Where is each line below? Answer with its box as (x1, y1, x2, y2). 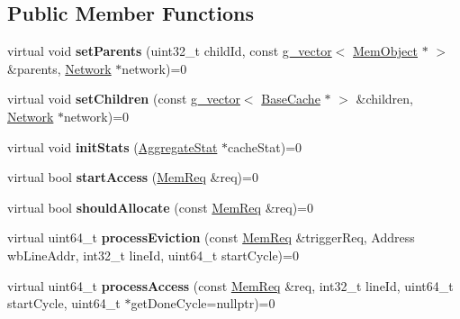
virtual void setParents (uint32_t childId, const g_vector (7, 41, 332, 60)
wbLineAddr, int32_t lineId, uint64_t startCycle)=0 (7, 245, 299, 264)
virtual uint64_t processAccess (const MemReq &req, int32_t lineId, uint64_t (7, 276, 454, 295)
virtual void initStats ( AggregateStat (7, 137, 218, 156)
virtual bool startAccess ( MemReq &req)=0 (7, 168, 258, 187)
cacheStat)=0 (228, 137, 302, 156)
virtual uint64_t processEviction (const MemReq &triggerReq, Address (7, 228, 415, 247)
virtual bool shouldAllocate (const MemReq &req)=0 (7, 197, 313, 216)
